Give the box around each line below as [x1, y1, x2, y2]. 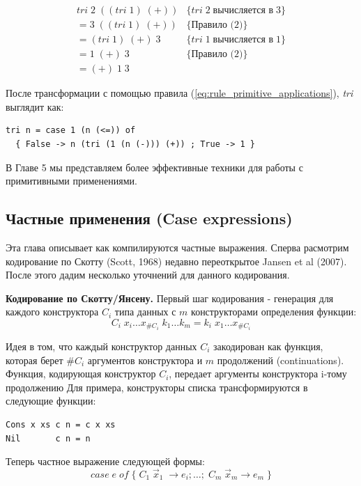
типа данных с [114, 304, 176, 319]
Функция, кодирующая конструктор [6, 366, 156, 381]
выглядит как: [6, 99, 64, 113]
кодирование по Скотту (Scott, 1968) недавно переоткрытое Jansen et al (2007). [6, 253, 347, 268]
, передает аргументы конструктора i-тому [169, 366, 347, 381]
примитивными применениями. [6, 173, 137, 188]
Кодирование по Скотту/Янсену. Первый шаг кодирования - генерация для [6, 290, 334, 305]
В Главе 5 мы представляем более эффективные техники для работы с [6, 159, 303, 174]
